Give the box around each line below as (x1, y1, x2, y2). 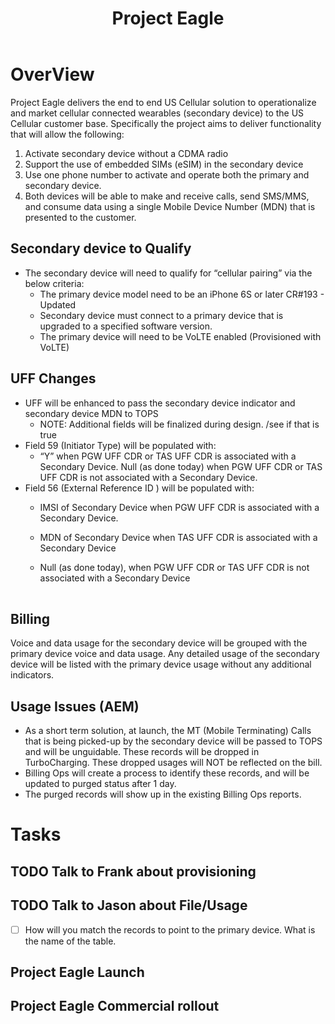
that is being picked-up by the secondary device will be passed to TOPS (24, 735, 323, 747)
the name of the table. (24, 935, 117, 947)
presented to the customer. (24, 211, 137, 223)
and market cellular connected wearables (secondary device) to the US (10, 107, 305, 119)
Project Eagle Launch (10, 964, 145, 981)
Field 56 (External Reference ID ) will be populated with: (24, 482, 255, 494)
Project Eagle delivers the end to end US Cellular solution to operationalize (10, 96, 317, 108)
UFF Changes (10, 370, 97, 387)
